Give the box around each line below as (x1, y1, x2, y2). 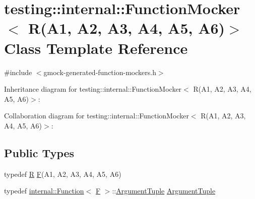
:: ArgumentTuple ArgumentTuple (112, 185, 216, 196)
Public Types (4, 145, 75, 160)
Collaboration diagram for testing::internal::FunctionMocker (4, 110, 189, 121)
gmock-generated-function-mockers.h (43, 67, 156, 77)
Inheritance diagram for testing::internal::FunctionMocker (4, 84, 182, 94)
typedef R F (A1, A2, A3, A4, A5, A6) (4, 168, 121, 179)
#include (4, 67, 32, 77)
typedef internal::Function (4, 185, 84, 196)
